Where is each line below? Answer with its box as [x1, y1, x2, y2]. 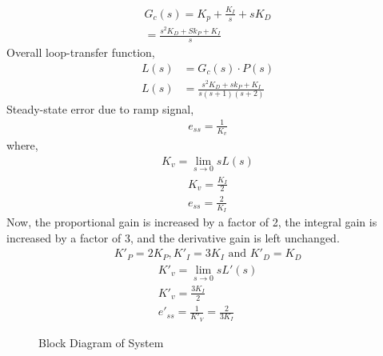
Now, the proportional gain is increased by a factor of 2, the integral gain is [6, 214, 377, 230]
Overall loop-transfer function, [6, 44, 155, 61]
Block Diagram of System [38, 334, 164, 350]
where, [6, 136, 38, 153]
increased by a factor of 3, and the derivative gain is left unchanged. [6, 229, 340, 246]
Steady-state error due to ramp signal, [6, 100, 194, 117]
